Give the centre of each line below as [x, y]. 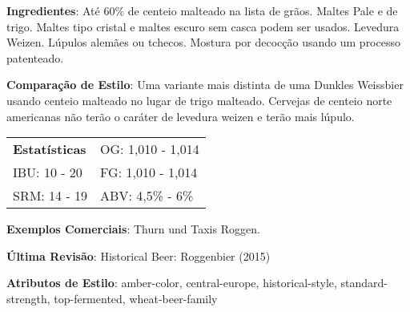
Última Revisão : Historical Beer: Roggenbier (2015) [139, 255]
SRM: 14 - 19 [50, 196]
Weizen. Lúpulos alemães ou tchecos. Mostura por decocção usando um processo [203, 42]
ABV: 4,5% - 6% [147, 196]
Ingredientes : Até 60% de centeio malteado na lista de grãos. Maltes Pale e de [202, 10]
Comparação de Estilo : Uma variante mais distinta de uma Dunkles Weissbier [205, 85]
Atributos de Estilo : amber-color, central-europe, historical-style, [172, 283]
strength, [28, 298]
